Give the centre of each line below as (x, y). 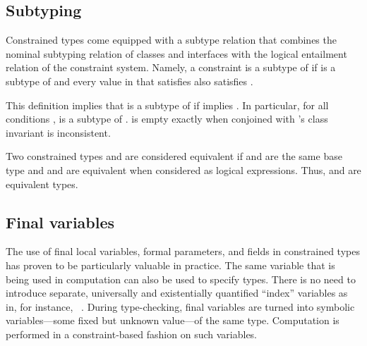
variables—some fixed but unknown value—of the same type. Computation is (173, 320)
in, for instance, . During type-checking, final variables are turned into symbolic (180, 306)
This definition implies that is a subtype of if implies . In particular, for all (167, 105)
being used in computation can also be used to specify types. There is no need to (181, 279)
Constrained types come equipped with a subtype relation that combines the (171, 40)
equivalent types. (42, 184)
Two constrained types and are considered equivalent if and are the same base (174, 156)
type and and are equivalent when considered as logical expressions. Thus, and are (183, 169)
